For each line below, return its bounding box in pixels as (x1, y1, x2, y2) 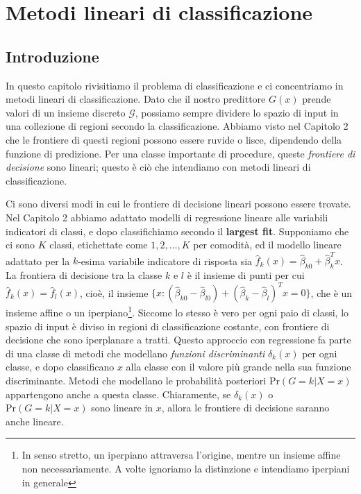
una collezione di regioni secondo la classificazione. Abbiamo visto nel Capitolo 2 (6, 119, 349, 133)
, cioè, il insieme (79, 285, 149, 300)
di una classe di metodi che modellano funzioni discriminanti (6, 346, 265, 360)
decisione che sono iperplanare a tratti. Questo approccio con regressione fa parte (6, 332, 351, 347)
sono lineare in (91, 400, 153, 415)
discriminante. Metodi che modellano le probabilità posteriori (6, 373, 267, 387)
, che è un (310, 285, 353, 300)
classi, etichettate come (49, 237, 148, 252)
